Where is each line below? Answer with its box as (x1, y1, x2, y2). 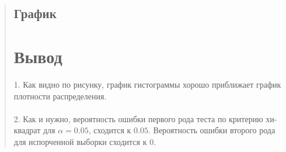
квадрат (13, 124, 41, 136)
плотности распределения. (13, 89, 107, 102)
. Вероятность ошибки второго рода (148, 124, 275, 136)
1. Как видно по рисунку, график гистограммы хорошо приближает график (13, 78, 281, 90)
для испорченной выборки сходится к (13, 135, 147, 147)
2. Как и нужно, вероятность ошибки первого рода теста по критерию (13, 112, 263, 125)
